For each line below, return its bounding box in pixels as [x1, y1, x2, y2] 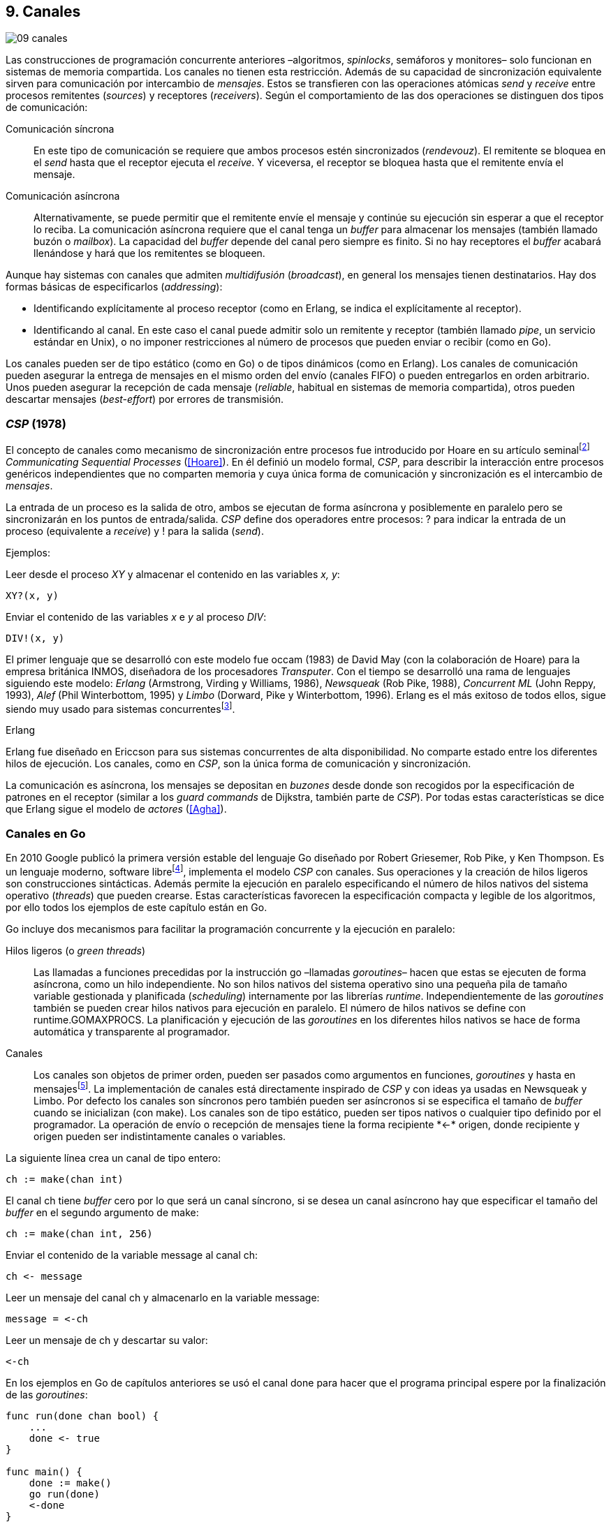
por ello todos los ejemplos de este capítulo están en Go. [6, 901, 267, 913]
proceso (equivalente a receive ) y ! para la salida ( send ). [6, 524, 264, 537]
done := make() [29, 1477, 112, 1488]
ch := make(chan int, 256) [6, 1227, 153, 1239]
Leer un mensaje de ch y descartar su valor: [6, 1333, 208, 1346]
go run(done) [29, 1488, 100, 1500]
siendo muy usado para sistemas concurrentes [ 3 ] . [6, 700, 235, 715]
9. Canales [6, 3, 81, 20]
